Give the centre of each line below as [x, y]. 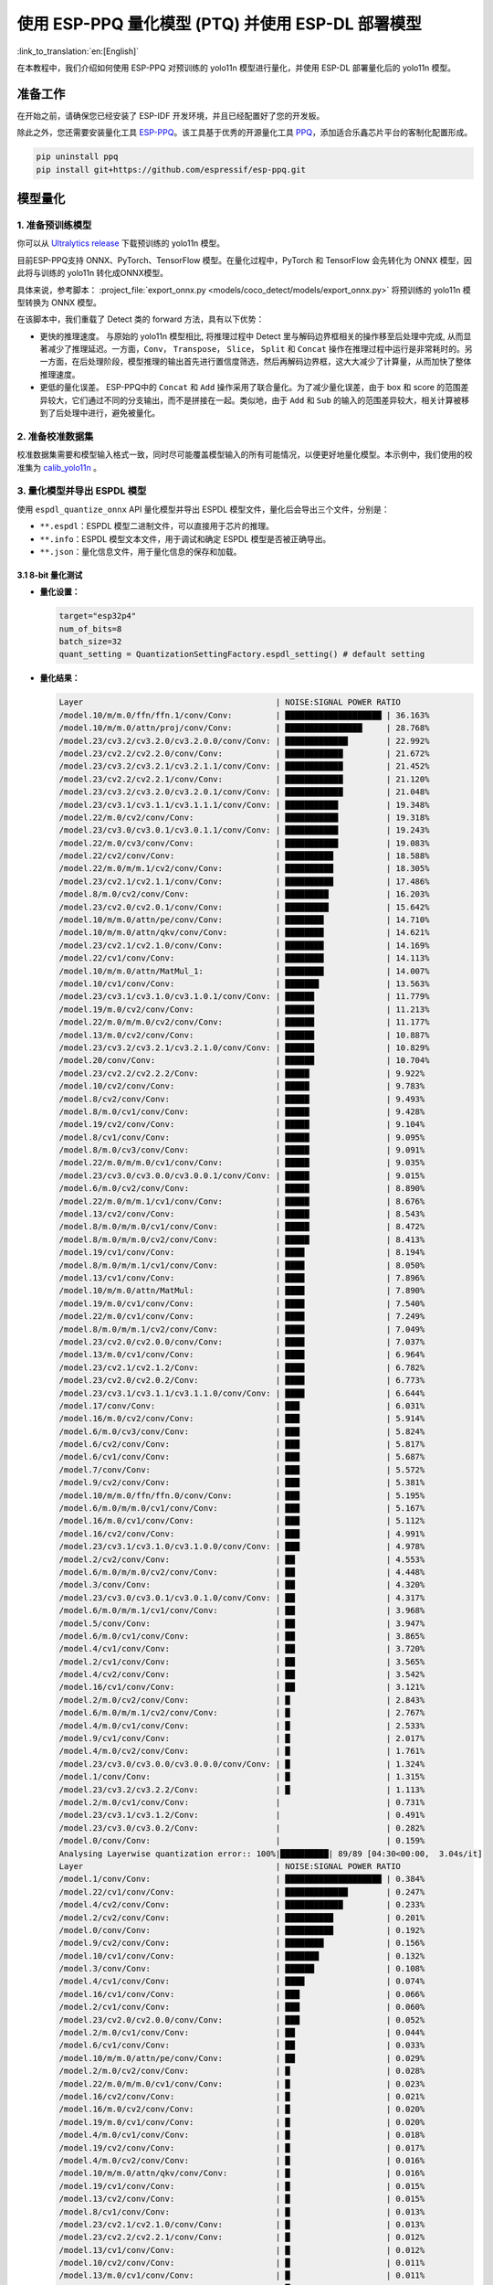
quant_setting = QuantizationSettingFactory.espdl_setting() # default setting [242, 654]
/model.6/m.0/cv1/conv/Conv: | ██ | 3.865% [242, 1636]
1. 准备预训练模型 [54, 225]
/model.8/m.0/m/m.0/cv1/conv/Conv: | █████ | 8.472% [242, 1227]
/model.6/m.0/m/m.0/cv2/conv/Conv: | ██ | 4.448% [242, 1572]
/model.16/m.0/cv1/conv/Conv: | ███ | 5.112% [242, 1521]
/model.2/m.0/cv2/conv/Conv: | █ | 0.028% [242, 2071]
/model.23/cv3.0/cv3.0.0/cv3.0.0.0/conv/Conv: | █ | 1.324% [242, 1764]
